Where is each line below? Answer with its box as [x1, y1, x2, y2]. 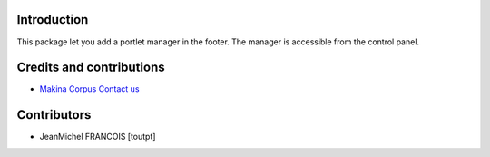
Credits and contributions [16, 60, 165, 75]
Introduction [16, 12, 89, 27]
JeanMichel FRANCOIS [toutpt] [39, 132, 156, 142]
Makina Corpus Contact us [39, 83, 140, 94]
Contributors [16, 107, 92, 123]
